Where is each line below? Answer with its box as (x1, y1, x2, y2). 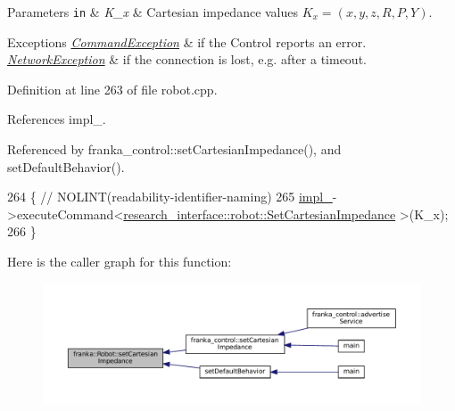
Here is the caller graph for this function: (7, 252, 232, 270)
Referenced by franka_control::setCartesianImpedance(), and (7, 140, 342, 159)
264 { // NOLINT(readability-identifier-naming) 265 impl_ (7, 187, 333, 206)
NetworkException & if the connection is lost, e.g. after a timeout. (7, 50, 367, 69)
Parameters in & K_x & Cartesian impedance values (7, 3, 299, 21)
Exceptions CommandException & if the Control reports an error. (7, 32, 367, 51)
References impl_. (7, 110, 106, 128)
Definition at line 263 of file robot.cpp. (7, 79, 218, 98)
